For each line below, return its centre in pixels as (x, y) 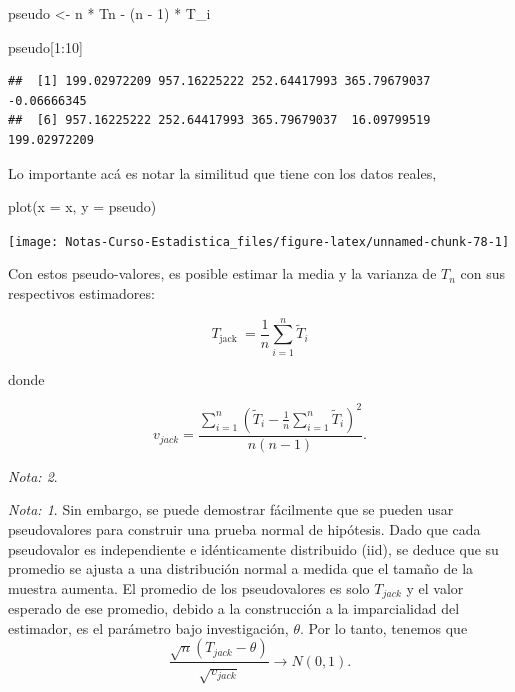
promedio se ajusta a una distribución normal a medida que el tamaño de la (241, 568)
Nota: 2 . (33, 475)
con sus (483, 273)
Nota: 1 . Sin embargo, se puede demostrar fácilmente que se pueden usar (231, 509)
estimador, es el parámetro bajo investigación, (148, 627)
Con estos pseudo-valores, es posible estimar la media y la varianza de (222, 273)
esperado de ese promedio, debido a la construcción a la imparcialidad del (234, 608)
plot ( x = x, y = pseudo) (82, 206)
